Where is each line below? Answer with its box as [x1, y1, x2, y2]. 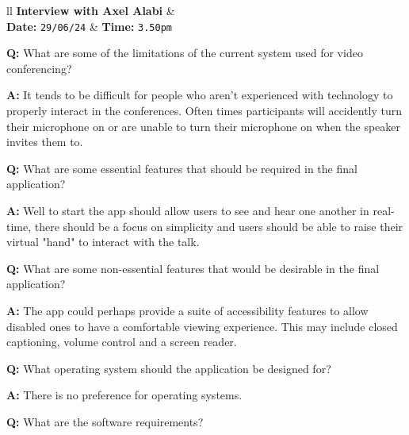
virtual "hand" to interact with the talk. [6, 233, 200, 250]
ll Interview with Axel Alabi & [6, 2, 175, 18]
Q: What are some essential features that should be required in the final [6, 160, 357, 176]
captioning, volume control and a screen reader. [6, 333, 237, 350]
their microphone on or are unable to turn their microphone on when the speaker [6, 117, 401, 134]
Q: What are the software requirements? [6, 413, 204, 429]
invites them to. [6, 133, 83, 150]
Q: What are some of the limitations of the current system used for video [6, 44, 363, 61]
